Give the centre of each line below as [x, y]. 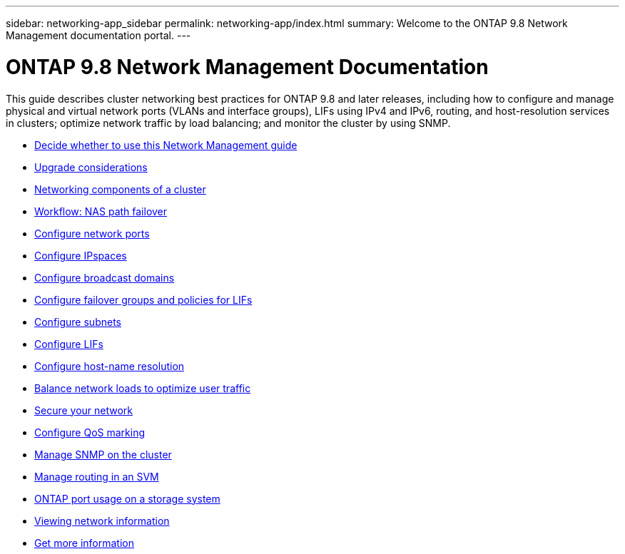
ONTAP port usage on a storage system [127, 498]
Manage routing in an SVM [97, 476]
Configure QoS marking [90, 432]
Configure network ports [92, 233]
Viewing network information [102, 520]
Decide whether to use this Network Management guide [166, 145]
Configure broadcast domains [105, 277]
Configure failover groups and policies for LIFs [143, 299]
